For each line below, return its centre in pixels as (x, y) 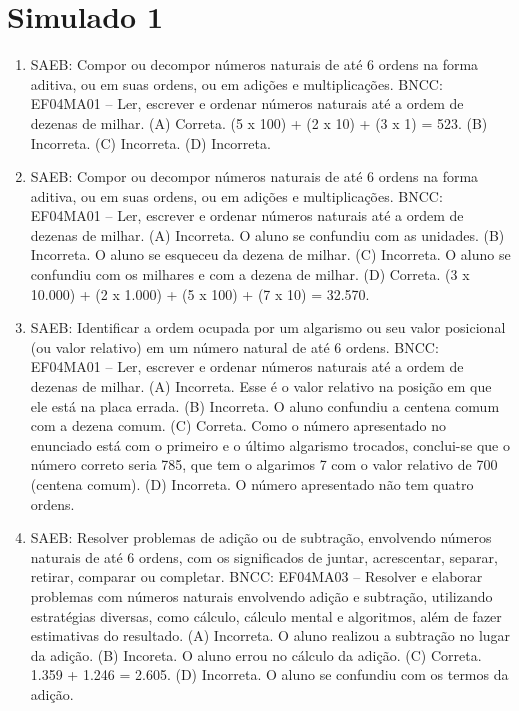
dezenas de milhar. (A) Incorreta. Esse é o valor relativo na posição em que (261, 386)
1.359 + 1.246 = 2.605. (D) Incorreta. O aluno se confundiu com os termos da (269, 674)
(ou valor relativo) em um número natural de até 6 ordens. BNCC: (234, 346)
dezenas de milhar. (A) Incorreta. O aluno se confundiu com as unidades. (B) (267, 234)
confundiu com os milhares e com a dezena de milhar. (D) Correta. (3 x (250, 274)
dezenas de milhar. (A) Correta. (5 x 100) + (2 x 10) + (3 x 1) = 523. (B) (259, 122)
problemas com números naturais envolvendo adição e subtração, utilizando (261, 595)
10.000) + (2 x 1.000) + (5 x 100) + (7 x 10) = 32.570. (200, 293)
